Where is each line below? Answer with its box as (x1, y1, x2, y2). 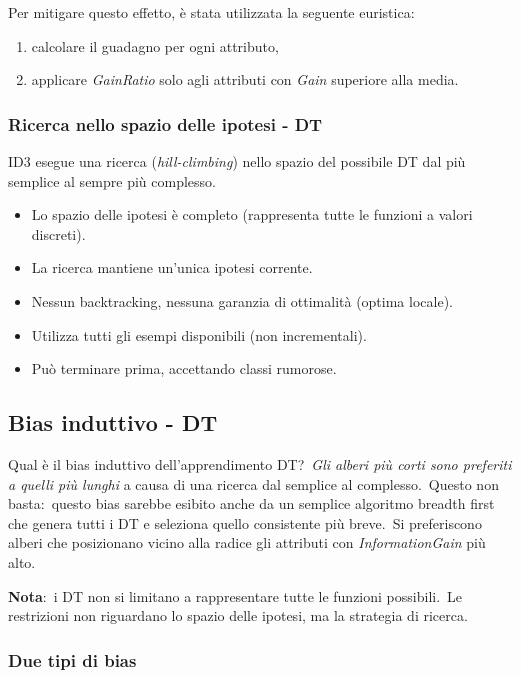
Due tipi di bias (8, 647, 137, 672)
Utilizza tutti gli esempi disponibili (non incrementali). (31, 324, 367, 345)
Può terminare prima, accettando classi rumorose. (31, 358, 337, 379)
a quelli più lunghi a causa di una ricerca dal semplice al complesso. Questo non (8, 473, 499, 494)
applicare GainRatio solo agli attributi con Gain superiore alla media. (31, 69, 459, 90)
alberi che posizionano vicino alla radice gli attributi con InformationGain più (8, 532, 486, 553)
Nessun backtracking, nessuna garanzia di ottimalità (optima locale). (31, 290, 453, 311)
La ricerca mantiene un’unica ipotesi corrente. (31, 257, 313, 278)
